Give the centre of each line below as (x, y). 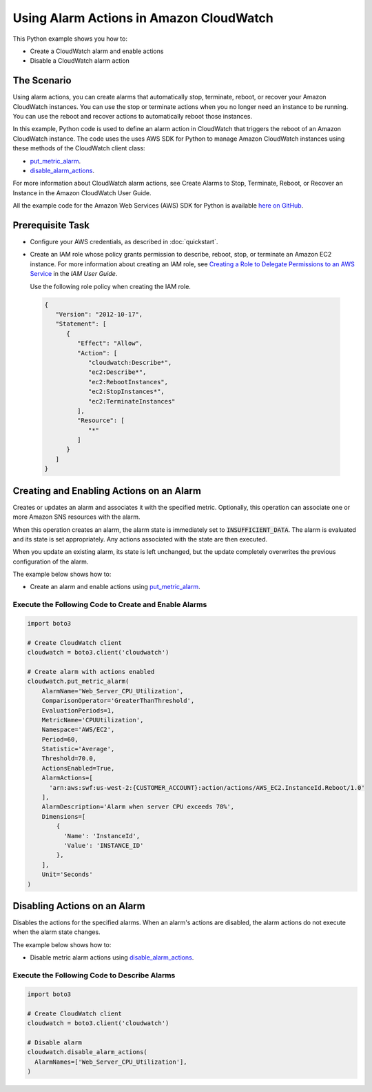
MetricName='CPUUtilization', (93, 720)
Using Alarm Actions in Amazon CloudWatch (143, 18)
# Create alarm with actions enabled (91, 672)
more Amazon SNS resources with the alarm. (76, 517)
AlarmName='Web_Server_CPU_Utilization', (113, 691)
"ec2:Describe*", (117, 372)
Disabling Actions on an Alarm (79, 906)
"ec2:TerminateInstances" (132, 401)
